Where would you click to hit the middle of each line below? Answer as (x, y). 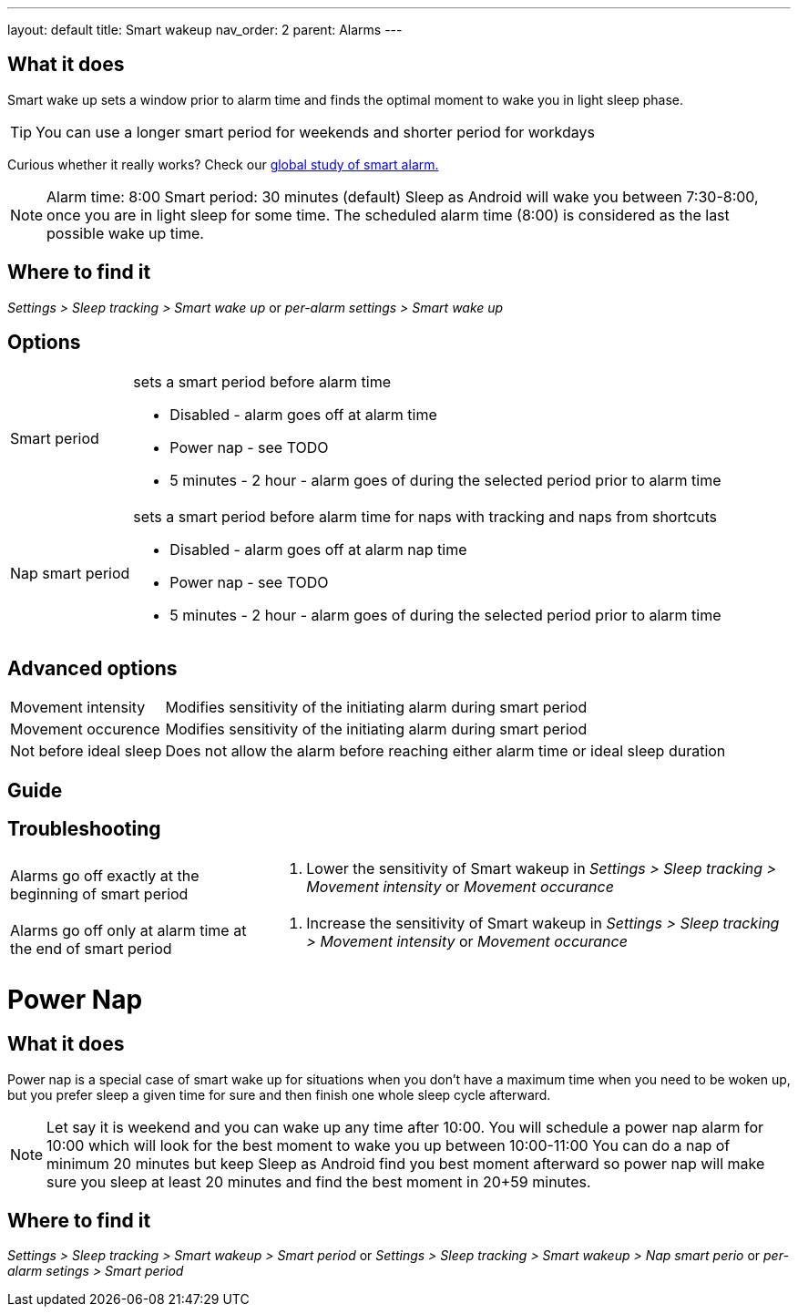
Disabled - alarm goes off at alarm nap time (318, 549)
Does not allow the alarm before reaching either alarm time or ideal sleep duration (445, 751)
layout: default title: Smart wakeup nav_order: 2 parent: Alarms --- (205, 30)
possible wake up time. (125, 233)
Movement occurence (85, 729)
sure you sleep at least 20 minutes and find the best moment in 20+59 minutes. (319, 1181)
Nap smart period (70, 573)
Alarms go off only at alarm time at (128, 930)
